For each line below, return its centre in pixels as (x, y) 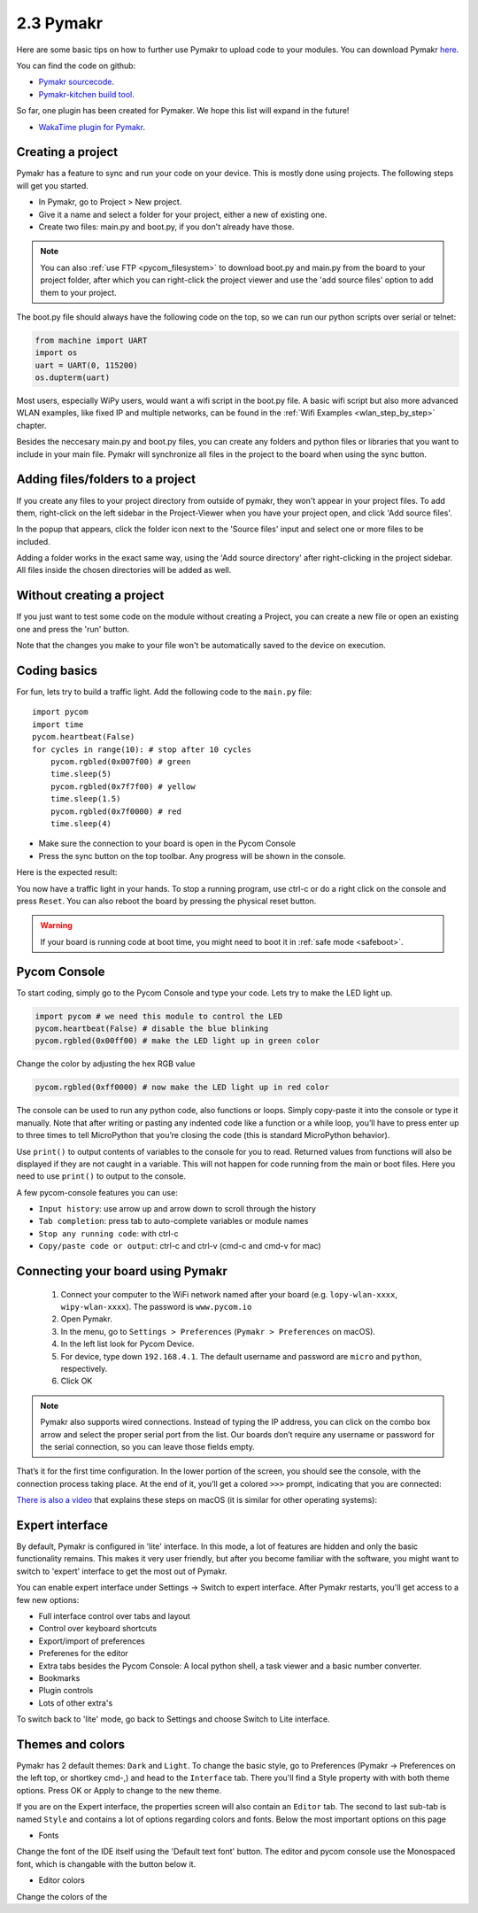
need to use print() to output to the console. (101, 1176)
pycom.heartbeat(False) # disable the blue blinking (152, 1029)
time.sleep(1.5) (85, 799)
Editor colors (62, 1880)
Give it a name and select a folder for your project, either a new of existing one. (183, 214)
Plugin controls (66, 1691)
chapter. (31, 425)
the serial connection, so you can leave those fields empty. (148, 1446)
